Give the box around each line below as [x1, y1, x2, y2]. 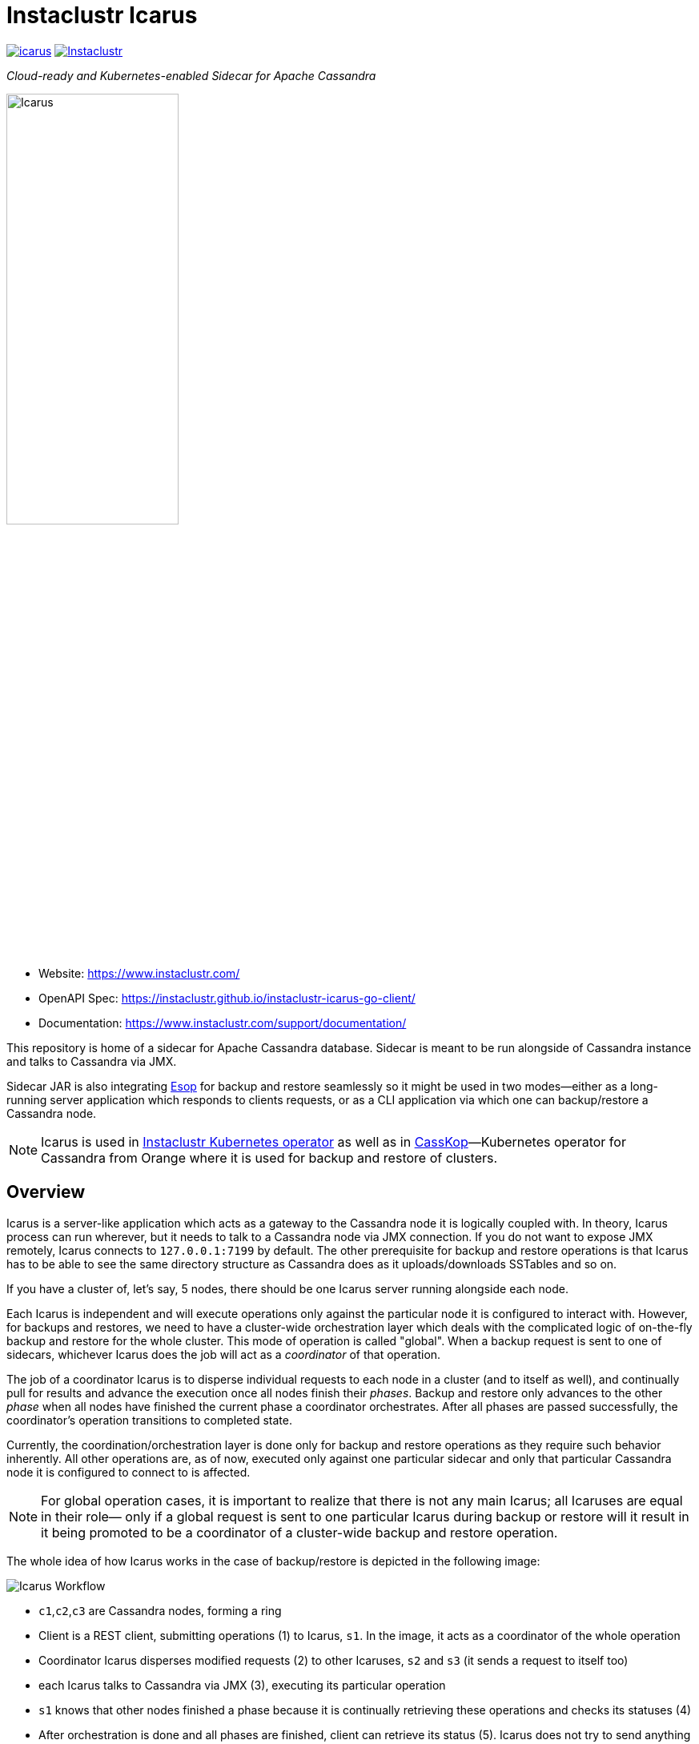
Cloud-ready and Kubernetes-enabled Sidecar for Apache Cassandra [6, 68, 376, 82]
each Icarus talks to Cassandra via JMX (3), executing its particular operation [38, 1678, 446, 1692]
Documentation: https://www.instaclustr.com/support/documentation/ [38, 1015, 407, 1030]
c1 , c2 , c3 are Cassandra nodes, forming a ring [38, 1603, 282, 1617]
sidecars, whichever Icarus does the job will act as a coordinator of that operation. [6, 1347, 441, 1361]
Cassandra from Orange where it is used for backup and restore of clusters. [41, 1149, 498, 1166]
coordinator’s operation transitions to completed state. [6, 1412, 292, 1427]
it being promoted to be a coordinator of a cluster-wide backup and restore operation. [41, 1524, 558, 1541]
